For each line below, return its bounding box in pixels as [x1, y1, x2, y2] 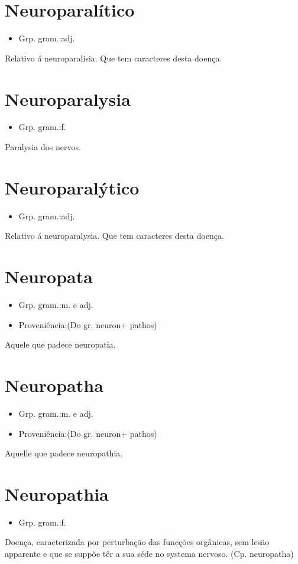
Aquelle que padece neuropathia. [5, 447, 123, 459]
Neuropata [5, 264, 93, 289]
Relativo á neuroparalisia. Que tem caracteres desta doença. [5, 51, 222, 64]
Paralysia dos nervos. [5, 141, 81, 153]
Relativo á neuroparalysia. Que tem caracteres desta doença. [5, 229, 224, 242]
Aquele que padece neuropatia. [5, 338, 116, 351]
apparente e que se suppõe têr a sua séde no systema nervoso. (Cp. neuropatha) [5, 547, 294, 560]
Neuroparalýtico [5, 175, 140, 199]
